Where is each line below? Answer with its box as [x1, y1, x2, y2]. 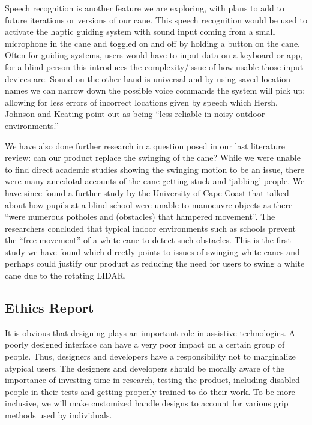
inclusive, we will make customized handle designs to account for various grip [5, 397, 289, 409]
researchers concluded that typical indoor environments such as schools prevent [5, 222, 296, 234]
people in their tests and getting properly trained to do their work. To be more [5, 385, 295, 397]
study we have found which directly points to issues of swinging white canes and [5, 245, 300, 258]
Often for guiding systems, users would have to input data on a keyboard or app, [5, 49, 303, 61]
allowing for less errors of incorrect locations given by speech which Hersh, [5, 95, 278, 108]
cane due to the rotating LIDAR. [5, 269, 127, 282]
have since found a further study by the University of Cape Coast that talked [5, 186, 289, 199]
